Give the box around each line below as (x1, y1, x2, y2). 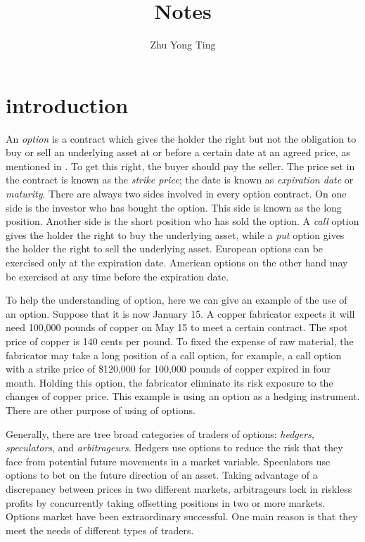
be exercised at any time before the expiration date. (6, 269, 229, 283)
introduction (6, 90, 129, 119)
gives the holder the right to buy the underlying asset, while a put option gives (6, 227, 345, 242)
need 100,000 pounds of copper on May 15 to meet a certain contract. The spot (6, 320, 348, 335)
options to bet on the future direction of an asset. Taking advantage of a (6, 467, 318, 482)
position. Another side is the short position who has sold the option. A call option (6, 214, 359, 228)
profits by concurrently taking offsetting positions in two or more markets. (6, 495, 326, 510)
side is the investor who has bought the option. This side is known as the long (6, 200, 342, 214)
